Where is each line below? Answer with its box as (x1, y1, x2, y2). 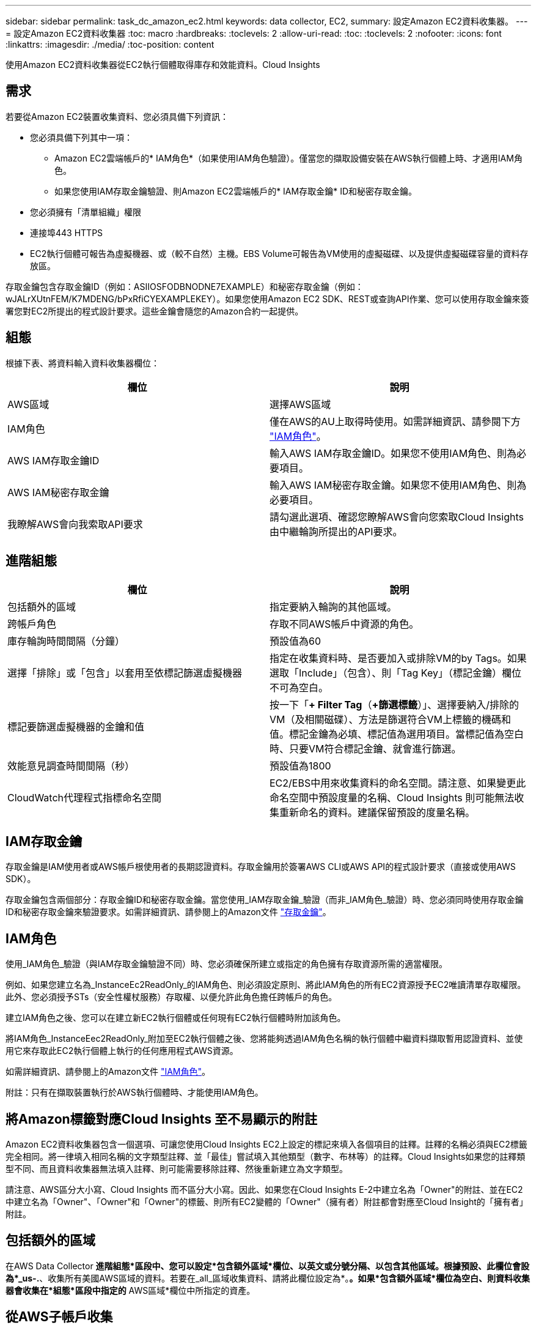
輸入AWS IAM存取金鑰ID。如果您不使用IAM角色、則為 (270, 447, 517, 459)
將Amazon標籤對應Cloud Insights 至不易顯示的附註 (6, 1111, 318, 1127)
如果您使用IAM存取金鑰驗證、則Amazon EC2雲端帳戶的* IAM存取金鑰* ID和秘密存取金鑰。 (54, 185, 417, 196)
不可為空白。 (270, 681, 329, 694)
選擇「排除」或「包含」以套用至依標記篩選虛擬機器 (7, 666, 243, 679)
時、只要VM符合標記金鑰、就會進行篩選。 (270, 742, 461, 755)
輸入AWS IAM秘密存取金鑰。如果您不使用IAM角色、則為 (270, 478, 527, 491)
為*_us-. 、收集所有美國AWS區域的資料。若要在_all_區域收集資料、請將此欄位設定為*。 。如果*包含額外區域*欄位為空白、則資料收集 (6, 1272, 530, 1283)
